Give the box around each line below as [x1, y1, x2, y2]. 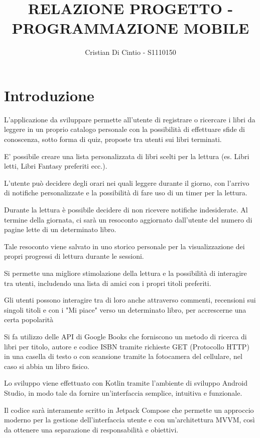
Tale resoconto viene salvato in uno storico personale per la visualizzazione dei [4, 241, 245, 251]
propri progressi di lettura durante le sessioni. [4, 251, 144, 261]
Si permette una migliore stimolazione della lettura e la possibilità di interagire [4, 267, 247, 278]
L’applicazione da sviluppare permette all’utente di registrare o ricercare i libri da [4, 114, 255, 124]
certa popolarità [4, 314, 54, 325]
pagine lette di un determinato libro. [4, 224, 116, 235]
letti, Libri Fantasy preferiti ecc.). [4, 161, 107, 171]
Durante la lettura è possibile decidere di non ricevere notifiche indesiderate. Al [4, 204, 248, 214]
